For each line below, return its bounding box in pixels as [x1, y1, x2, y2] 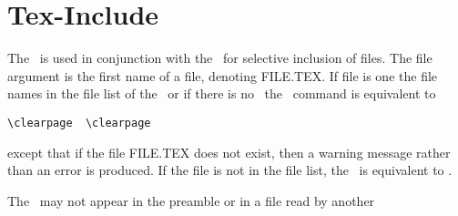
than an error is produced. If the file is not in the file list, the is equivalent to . [7, 160, 453, 180]
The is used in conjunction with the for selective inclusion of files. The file [7, 48, 433, 67]
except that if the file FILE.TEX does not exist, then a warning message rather [7, 142, 451, 161]
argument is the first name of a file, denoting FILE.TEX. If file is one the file [7, 66, 438, 85]
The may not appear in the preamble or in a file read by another [7, 190, 375, 210]
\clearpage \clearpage [7, 116, 151, 129]
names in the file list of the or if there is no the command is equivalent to [7, 84, 436, 103]
